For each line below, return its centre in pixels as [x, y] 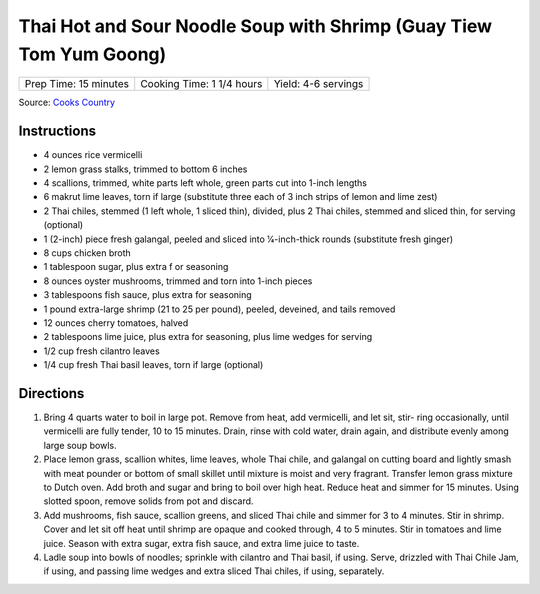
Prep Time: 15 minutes [77, 84]
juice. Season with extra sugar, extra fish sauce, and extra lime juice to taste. [201, 543]
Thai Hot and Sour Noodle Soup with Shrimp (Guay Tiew [255, 26]
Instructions [57, 131]
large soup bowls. [80, 445]
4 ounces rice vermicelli [93, 155]
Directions [51, 393]
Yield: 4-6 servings [318, 84]
